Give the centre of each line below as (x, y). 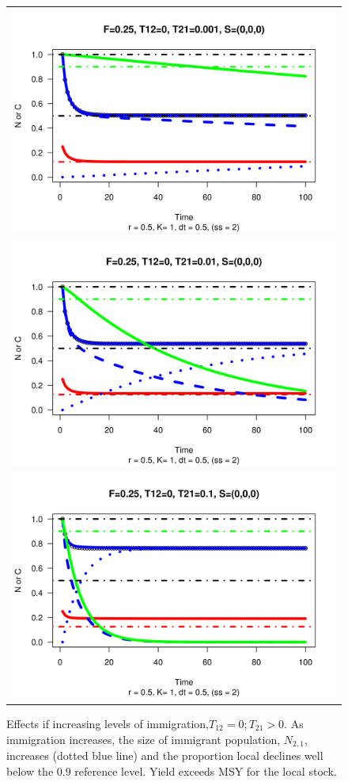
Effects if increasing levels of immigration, (108, 723)
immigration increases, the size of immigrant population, (144, 739)
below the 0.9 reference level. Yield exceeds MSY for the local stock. (172, 771)
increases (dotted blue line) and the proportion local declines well (165, 755)
